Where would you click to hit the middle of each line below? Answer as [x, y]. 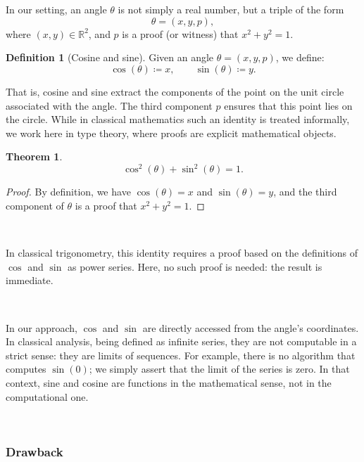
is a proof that [106, 206]
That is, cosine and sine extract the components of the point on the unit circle [175, 91]
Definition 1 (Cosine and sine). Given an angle [110, 57]
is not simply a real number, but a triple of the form [231, 9]
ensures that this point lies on [288, 105]
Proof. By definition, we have [68, 192]
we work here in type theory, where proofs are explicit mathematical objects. [171, 133]
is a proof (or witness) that [180, 33]
